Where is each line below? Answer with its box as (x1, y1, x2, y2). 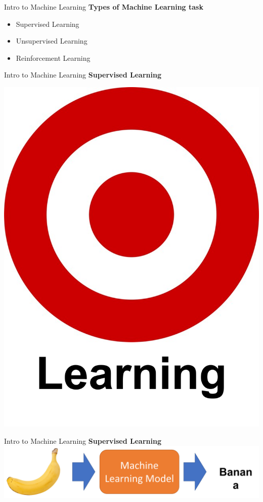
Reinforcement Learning (16, 52, 91, 63)
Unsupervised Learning (16, 35, 87, 46)
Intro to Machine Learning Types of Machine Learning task (4, 2, 203, 12)
